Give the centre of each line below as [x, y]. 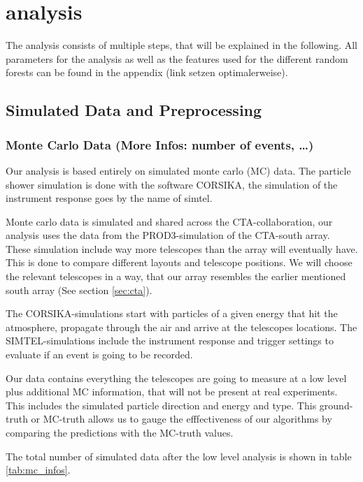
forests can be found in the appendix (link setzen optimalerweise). [147, 72]
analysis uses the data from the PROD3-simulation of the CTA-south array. [168, 235]
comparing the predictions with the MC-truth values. [120, 432]
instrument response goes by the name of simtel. [109, 198]
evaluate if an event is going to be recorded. [99, 355]
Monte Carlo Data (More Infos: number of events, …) [160, 144]
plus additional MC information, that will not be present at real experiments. [172, 392]
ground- [336, 405]
